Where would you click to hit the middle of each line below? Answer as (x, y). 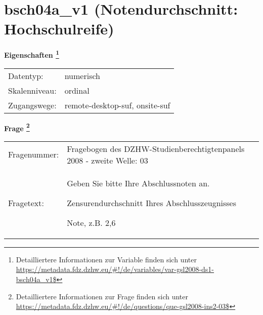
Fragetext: (26, 203)
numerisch (82, 75)
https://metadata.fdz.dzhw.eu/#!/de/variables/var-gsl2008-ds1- (115, 269)
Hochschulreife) (59, 29)
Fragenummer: (34, 154)
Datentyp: (26, 75)
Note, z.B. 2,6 (91, 222)
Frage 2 (17, 127)
